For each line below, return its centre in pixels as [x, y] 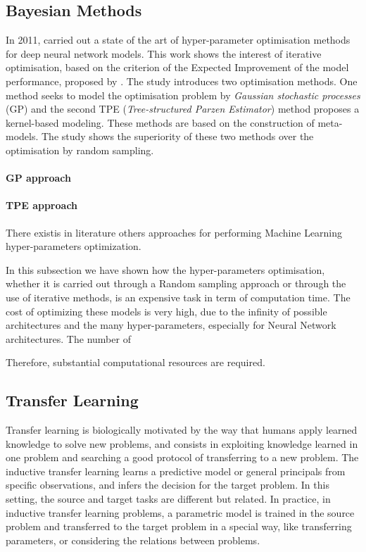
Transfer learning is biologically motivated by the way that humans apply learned [182, 430]
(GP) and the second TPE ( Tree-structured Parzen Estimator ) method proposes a [183, 109]
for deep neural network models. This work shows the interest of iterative [164, 53]
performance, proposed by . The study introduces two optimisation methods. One [182, 81]
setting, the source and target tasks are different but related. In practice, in [168, 499]
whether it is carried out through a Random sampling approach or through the [176, 283]
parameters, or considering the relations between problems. [133, 540]
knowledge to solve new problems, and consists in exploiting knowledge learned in [182, 443]
